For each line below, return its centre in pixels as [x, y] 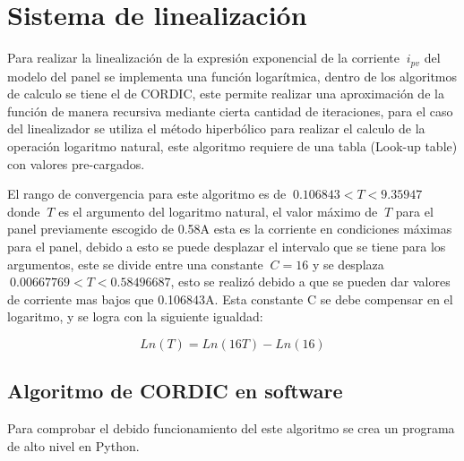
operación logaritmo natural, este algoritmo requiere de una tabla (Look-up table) [232, 145]
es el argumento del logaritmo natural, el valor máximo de [218, 211]
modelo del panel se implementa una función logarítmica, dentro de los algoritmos [232, 76]
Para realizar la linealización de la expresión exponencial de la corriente [204, 58]
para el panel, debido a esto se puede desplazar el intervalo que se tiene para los [227, 246]
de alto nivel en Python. [73, 445]
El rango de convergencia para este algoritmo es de [147, 194]
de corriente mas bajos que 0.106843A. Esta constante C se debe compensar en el [230, 299]
